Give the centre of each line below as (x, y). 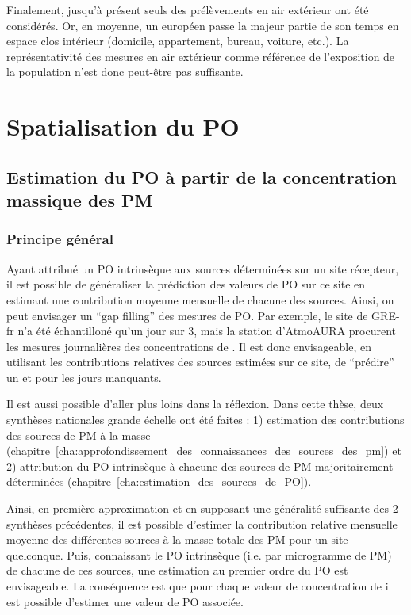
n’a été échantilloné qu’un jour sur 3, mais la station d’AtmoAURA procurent (207, 331)
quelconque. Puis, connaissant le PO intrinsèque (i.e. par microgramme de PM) (199, 554)
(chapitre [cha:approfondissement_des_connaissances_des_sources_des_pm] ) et (204, 451)
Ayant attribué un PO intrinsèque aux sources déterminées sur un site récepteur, (203, 268)
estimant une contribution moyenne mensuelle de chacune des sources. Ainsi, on (200, 299)
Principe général (60, 239)
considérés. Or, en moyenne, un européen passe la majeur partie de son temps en (203, 25)
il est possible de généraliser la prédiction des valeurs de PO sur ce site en (186, 284)
